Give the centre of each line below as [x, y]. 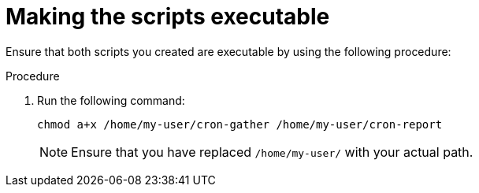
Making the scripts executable [168, 17]
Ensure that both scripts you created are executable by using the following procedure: [228, 51]
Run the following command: [111, 100]
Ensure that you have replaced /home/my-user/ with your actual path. [272, 152]
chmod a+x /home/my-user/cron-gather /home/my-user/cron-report [240, 124]
